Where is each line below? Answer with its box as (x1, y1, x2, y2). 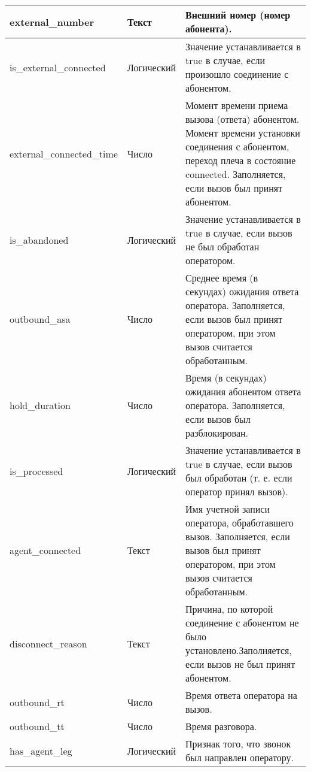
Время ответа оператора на (185, 688, 297, 702)
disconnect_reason (10, 636, 87, 650)
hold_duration (10, 398, 71, 412)
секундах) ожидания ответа (185, 284, 299, 298)
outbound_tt (10, 719, 65, 733)
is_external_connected (10, 60, 106, 74)
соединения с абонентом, (185, 140, 289, 153)
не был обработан (185, 240, 260, 253)
